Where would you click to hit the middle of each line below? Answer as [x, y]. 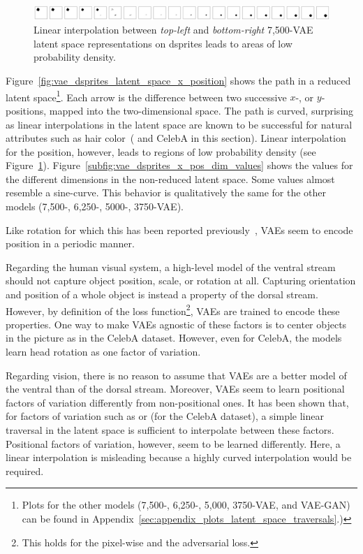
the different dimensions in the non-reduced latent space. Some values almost [170, 178]
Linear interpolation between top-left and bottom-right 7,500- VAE [173, 30]
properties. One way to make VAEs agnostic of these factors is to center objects [176, 324]
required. [25, 471]
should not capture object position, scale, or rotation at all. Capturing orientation [181, 280]
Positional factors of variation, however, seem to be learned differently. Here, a [173, 443]
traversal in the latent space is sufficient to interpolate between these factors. [170, 430]
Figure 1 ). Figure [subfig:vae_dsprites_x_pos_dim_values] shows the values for [179, 165]
